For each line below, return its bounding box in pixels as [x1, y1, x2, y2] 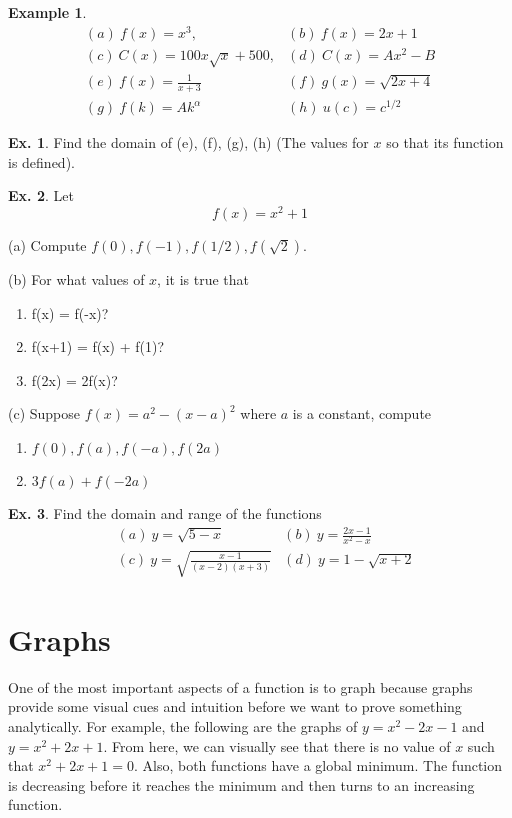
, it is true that [157, 268, 250, 289]
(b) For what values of [8, 268, 145, 289]
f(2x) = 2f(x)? [31, 369, 118, 390]
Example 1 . [8, 2, 87, 22]
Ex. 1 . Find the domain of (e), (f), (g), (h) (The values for [8, 132, 369, 153]
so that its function [386, 132, 504, 153]
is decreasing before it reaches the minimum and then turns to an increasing [8, 774, 475, 795]
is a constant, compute [292, 403, 432, 424]
